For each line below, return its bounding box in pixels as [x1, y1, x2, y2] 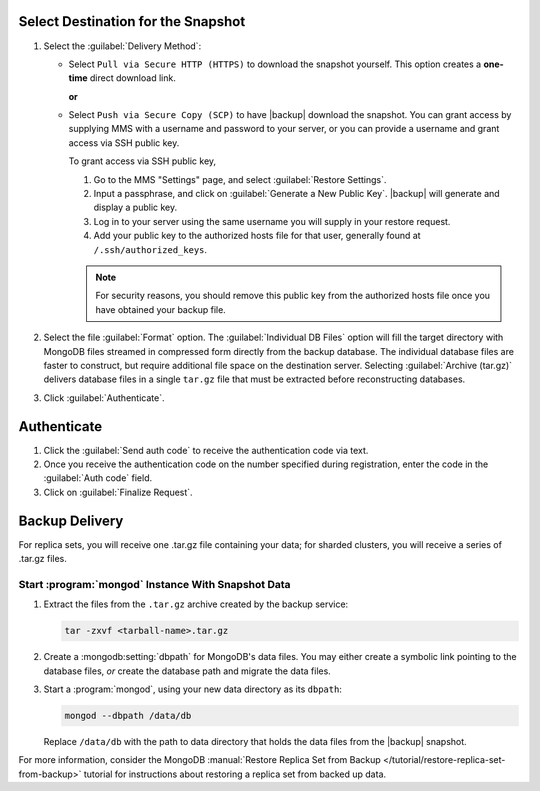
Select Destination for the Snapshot [18, 13, 246, 30]
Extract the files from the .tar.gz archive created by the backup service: [43, 598, 349, 610]
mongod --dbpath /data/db [64, 710, 192, 721]
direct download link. [89, 72, 177, 84]
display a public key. [93, 201, 178, 214]
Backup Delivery [18, 512, 124, 529]
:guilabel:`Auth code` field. [43, 472, 153, 484]
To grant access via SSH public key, [68, 155, 217, 167]
